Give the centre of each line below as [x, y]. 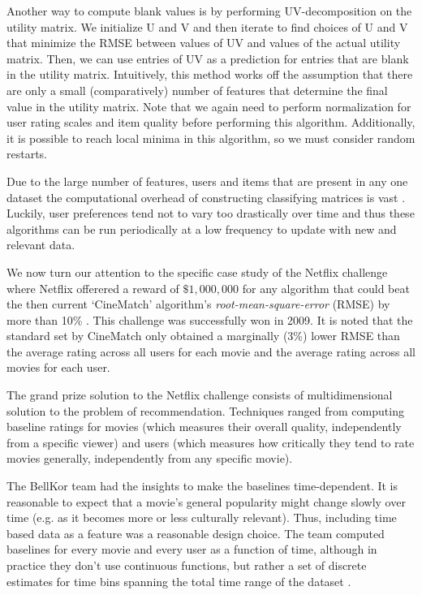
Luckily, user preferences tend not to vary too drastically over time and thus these [211, 213]
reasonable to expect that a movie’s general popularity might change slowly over [206, 501]
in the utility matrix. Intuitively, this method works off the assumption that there [210, 74]
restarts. [27, 154]
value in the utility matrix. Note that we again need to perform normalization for [209, 106]
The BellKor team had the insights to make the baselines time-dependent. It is [202, 486]
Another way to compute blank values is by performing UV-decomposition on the [209, 11]
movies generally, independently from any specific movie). [150, 458]
